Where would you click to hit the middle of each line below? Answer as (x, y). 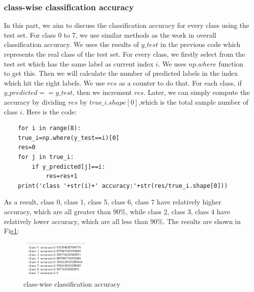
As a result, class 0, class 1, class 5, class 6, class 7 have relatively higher (113, 202)
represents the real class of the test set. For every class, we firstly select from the (125, 54)
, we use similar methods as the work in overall (146, 34)
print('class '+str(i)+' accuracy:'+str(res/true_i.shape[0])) (123, 186)
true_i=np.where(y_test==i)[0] (69, 138)
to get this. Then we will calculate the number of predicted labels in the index (121, 73)
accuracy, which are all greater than (58, 211)
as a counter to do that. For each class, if (180, 82)
